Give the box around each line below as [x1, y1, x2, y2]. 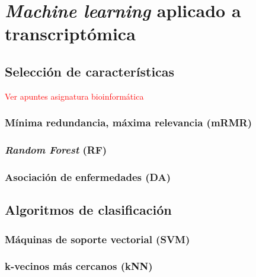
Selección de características [5, 62, 175, 80]
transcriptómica [5, 21, 136, 46]
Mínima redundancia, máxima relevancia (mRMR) [5, 115, 252, 130]
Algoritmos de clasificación [5, 200, 172, 219]
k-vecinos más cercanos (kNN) [5, 259, 153, 273]
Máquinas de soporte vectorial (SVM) [5, 231, 190, 246]
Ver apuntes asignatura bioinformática [5, 90, 144, 102]
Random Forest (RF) [5, 142, 107, 157]
